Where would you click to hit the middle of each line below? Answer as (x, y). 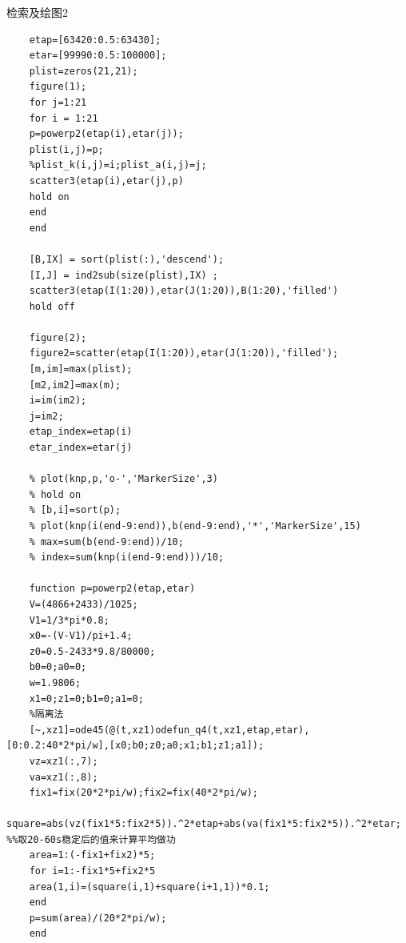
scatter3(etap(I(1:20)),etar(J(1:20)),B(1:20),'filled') (184, 291)
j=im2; (46, 416)
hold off (52, 306)
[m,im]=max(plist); (81, 369)
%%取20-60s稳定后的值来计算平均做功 (91, 839)
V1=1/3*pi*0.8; (69, 620)
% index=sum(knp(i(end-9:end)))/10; (127, 558)
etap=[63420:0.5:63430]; (95, 40)
